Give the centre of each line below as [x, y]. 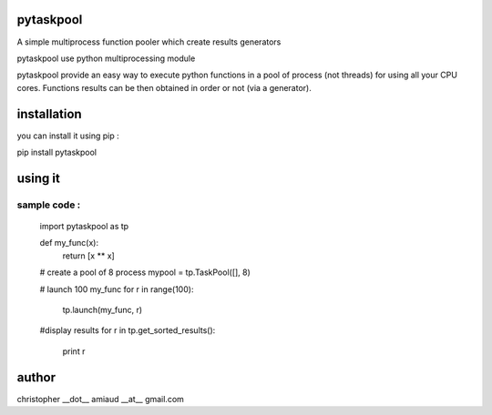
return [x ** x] [89, 256]
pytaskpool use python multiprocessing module [106, 58]
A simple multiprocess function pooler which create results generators [149, 42]
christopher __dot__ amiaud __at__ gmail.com [100, 399]
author [36, 377]
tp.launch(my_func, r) [102, 309]
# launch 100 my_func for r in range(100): [117, 289]
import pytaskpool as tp [84, 226]
